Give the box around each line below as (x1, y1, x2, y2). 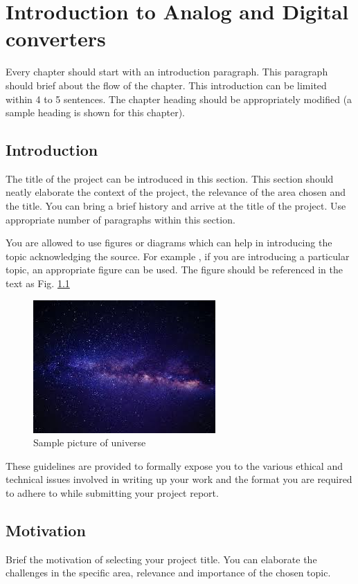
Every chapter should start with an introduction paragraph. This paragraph (6, 64, 328, 79)
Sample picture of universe (33, 435, 146, 450)
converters (6, 24, 106, 53)
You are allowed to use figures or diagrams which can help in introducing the (6, 235, 332, 250)
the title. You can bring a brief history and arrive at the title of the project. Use (6, 199, 346, 213)
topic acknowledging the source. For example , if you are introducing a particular (6, 248, 350, 263)
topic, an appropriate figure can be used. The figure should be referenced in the (6, 262, 343, 277)
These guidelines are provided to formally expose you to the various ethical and (6, 458, 343, 473)
